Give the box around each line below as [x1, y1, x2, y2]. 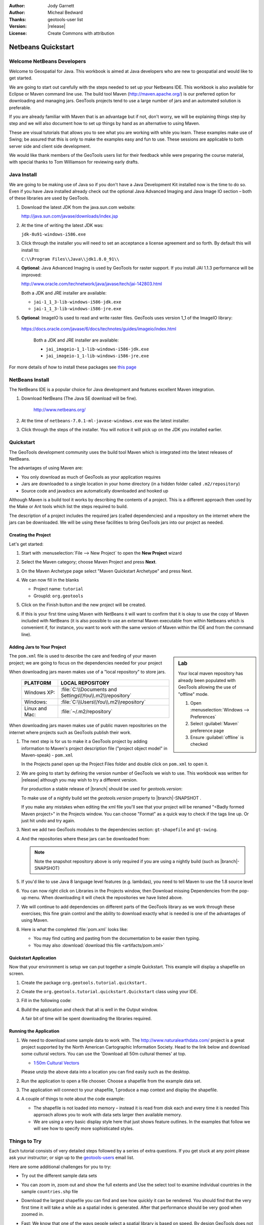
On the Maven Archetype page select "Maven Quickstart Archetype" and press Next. [21, 568, 193, 574]
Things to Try [9, 1137, 42, 1144]
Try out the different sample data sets [21, 1173, 97, 1178]
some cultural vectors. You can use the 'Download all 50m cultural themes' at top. [21, 1051, 186, 1057]
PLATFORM [24, 680, 51, 686]
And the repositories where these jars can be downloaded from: [21, 835, 150, 841]
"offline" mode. [178, 691, 209, 697]
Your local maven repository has [178, 670, 243, 676]
